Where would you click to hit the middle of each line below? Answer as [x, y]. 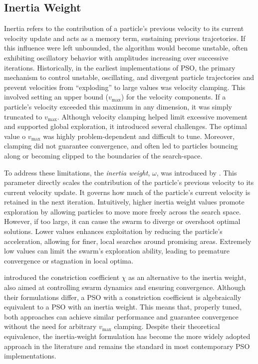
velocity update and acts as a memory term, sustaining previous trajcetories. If [125, 38]
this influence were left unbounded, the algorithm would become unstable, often [126, 48]
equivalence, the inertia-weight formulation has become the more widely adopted [127, 336]
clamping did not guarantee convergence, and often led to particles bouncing [121, 146]
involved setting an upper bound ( [56, 97]
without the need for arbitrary [50, 326]
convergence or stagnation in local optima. [69, 260]
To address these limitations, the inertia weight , [77, 172]
